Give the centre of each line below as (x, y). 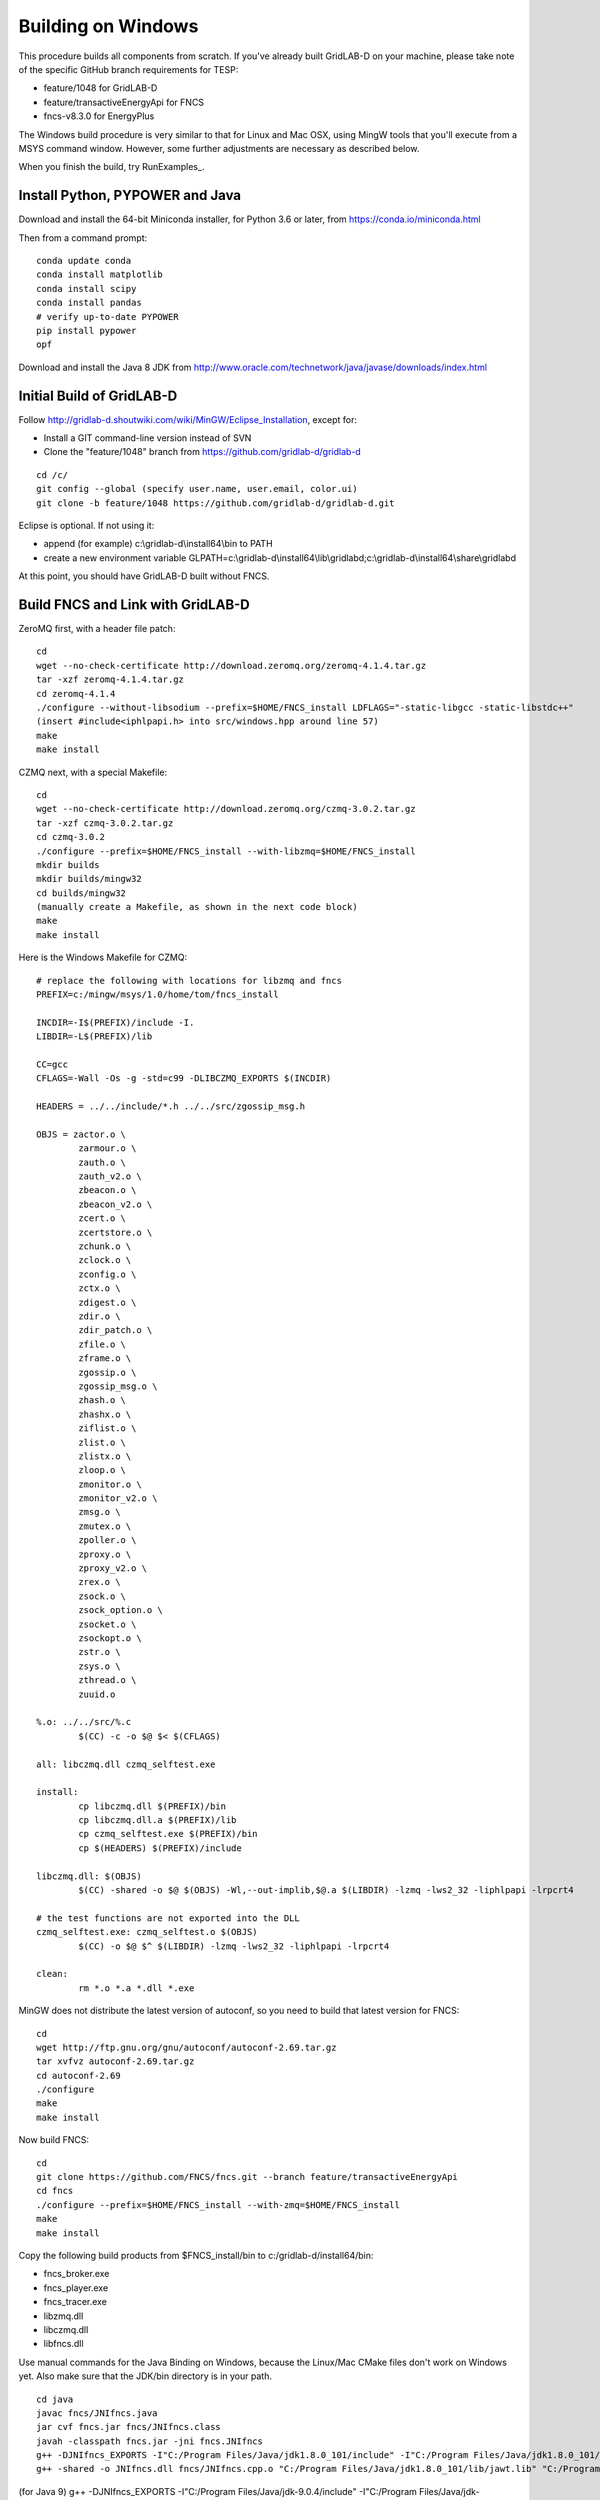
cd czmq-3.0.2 (70, 837)
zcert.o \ (102, 1218)
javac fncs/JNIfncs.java (97, 2413)
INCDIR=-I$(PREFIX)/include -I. (115, 1022)
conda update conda (84, 260)
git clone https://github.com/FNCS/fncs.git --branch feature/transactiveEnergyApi (247, 2177)
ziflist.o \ (107, 1428)
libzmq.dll (63, 2316)
